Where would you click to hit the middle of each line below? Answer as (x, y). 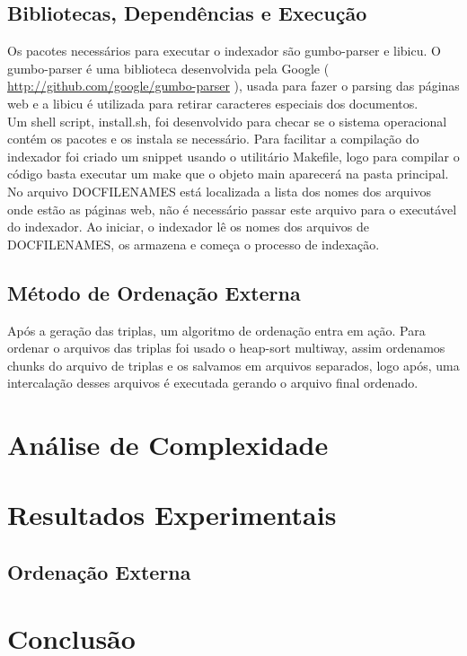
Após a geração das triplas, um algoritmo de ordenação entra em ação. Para (216, 330)
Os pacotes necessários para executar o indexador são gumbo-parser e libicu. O (224, 51)
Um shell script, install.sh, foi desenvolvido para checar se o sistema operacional (227, 121)
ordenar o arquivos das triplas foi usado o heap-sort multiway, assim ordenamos (226, 348)
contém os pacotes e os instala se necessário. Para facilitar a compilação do (213, 139)
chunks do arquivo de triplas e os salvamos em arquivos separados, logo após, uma (233, 365)
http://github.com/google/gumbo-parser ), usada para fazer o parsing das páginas (233, 86)
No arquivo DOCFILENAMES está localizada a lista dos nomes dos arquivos (220, 191)
